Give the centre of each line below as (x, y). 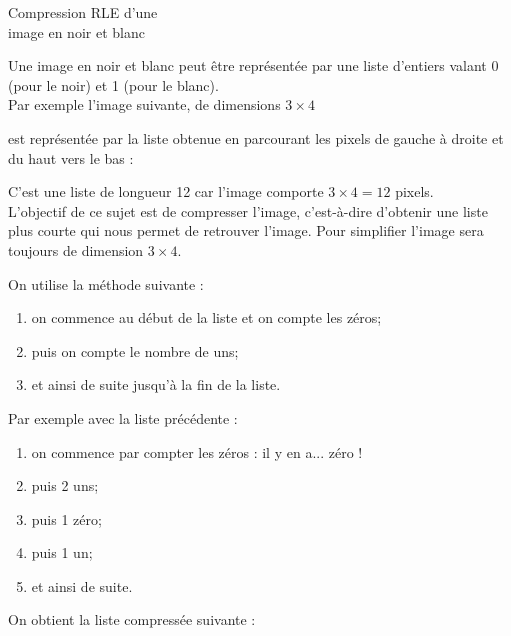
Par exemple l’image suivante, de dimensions (144, 104)
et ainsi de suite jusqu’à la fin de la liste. (156, 384)
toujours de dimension (76, 249)
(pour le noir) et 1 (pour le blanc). (113, 84)
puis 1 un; (62, 552)
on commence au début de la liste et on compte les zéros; (206, 317)
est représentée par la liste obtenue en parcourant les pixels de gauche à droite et (256, 137)
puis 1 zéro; (66, 518)
